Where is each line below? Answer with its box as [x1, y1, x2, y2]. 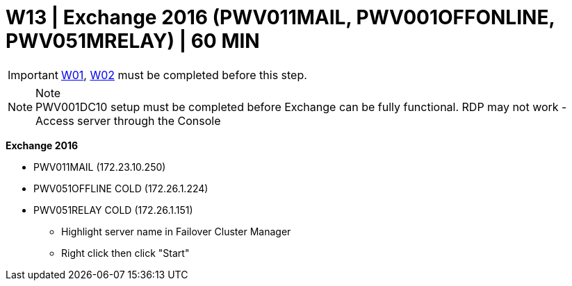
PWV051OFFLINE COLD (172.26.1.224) [33, 182, 209, 194]
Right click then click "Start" [61, 246, 190, 259]
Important [8, 67, 58, 82]
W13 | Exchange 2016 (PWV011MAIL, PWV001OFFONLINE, [6, 6, 555, 29]
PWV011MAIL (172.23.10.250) [33, 160, 166, 173]
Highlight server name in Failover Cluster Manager [61, 225, 291, 237]
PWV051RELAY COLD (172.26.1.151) [33, 203, 193, 216]
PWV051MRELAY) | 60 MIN [6, 29, 260, 53]
